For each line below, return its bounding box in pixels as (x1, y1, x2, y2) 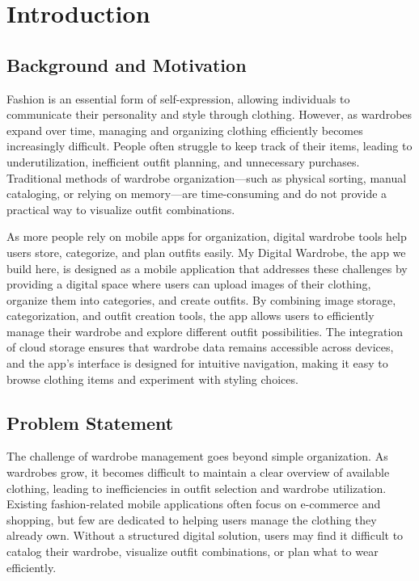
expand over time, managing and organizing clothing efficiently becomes (6, 121, 363, 138)
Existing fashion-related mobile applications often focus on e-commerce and (6, 495, 381, 512)
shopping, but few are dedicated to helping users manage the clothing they (6, 511, 377, 528)
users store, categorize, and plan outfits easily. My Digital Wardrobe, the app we (6, 243, 406, 260)
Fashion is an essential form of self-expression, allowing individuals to (6, 90, 350, 107)
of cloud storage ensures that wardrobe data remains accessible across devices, (6, 339, 394, 356)
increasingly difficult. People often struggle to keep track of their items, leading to (6, 137, 413, 154)
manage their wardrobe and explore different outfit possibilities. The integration (6, 322, 404, 339)
